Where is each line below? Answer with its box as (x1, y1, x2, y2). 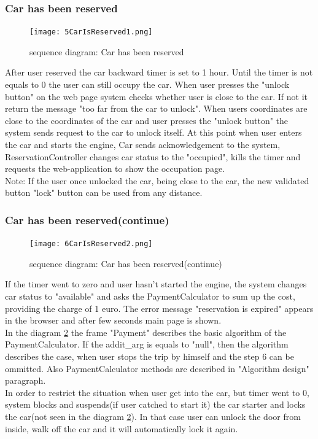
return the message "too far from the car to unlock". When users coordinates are (5, 102, 308, 115)
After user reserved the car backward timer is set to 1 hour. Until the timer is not (5, 66, 313, 79)
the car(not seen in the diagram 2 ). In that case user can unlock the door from (5, 410, 301, 422)
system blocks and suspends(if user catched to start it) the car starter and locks (5, 398, 306, 411)
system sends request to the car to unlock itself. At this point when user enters (5, 126, 302, 139)
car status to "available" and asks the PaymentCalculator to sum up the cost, (5, 290, 295, 303)
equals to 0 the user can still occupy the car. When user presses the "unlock (5, 78, 290, 91)
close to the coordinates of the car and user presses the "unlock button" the (5, 114, 289, 126)
